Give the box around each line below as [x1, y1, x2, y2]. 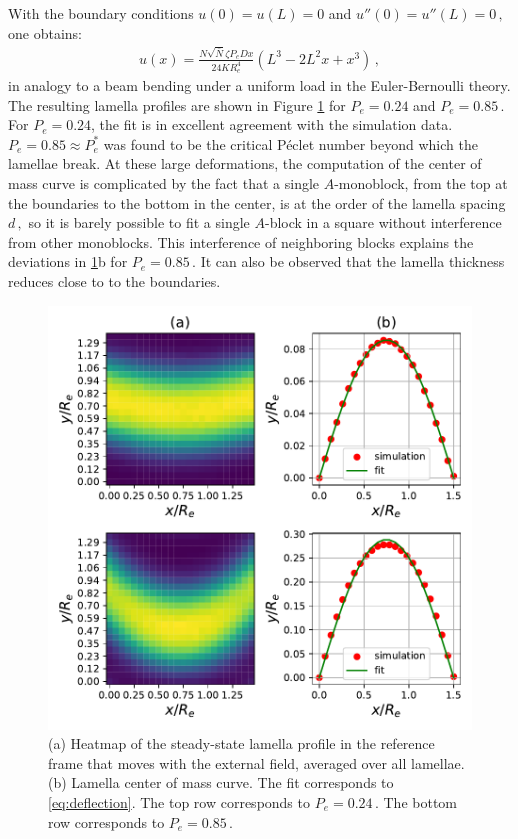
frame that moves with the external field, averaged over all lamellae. [48, 752, 465, 773]
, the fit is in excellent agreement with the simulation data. [91, 114, 453, 135]
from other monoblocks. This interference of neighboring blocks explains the [8, 231, 474, 252]
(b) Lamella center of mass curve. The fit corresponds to [48, 772, 394, 793]
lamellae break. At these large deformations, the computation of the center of [8, 153, 482, 174]
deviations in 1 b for [8, 251, 128, 272]
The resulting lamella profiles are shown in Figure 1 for [8, 94, 346, 115]
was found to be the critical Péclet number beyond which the [103, 133, 478, 154]
